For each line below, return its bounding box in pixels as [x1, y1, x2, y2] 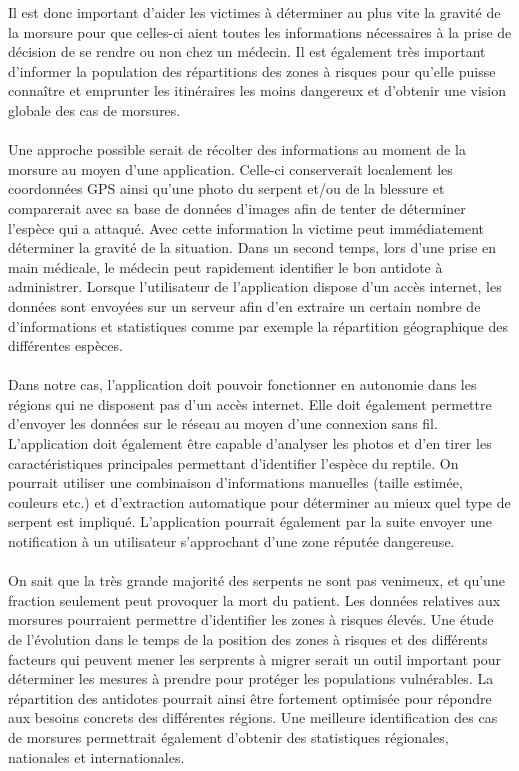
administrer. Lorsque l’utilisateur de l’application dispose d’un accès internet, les [8, 276, 502, 297]
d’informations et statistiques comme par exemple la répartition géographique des [8, 315, 508, 336]
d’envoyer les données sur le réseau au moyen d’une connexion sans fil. [8, 413, 438, 434]
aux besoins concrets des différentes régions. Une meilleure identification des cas [8, 707, 498, 728]
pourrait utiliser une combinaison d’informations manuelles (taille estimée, [8, 472, 463, 493]
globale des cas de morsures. [8, 99, 181, 120]
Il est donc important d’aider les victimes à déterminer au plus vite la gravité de [8, 2, 501, 22]
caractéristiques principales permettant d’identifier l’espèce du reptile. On [8, 452, 459, 473]
